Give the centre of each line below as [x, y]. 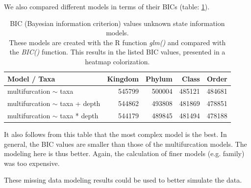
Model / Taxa [31, 78]
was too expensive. [32, 163]
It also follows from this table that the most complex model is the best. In [115, 134]
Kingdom [123, 78]
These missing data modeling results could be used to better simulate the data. [123, 179]
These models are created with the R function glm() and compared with [117, 42]
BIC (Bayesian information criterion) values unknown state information [117, 23]
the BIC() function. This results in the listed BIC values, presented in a [117, 52]
